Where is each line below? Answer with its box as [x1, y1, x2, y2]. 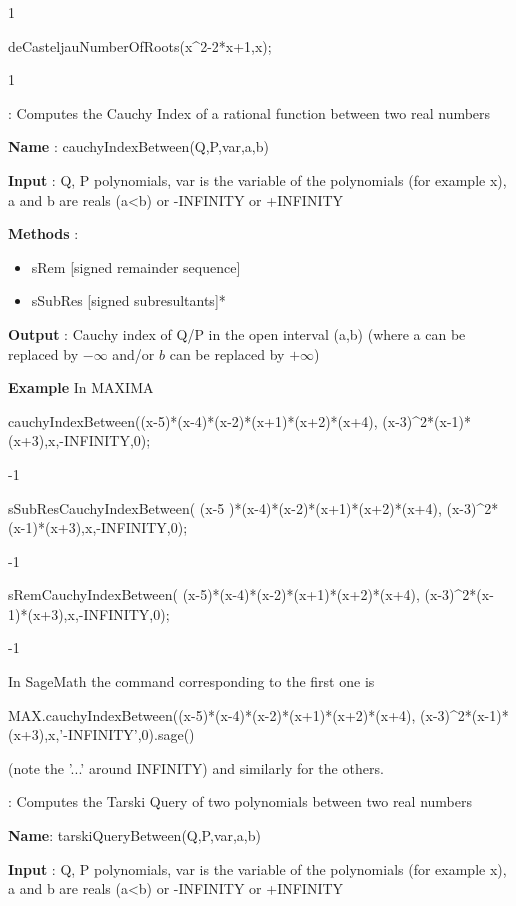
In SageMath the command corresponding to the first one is [8, 671, 375, 692]
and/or [112, 343, 155, 364]
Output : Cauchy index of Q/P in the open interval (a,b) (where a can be [8, 323, 466, 344]
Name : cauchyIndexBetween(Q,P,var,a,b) [8, 136, 269, 157]
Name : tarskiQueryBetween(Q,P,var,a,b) [8, 825, 261, 846]
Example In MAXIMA [8, 377, 154, 398]
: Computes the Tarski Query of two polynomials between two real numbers [8, 791, 472, 812]
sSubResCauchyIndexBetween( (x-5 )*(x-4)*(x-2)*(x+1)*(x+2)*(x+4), [8, 497, 442, 518]
